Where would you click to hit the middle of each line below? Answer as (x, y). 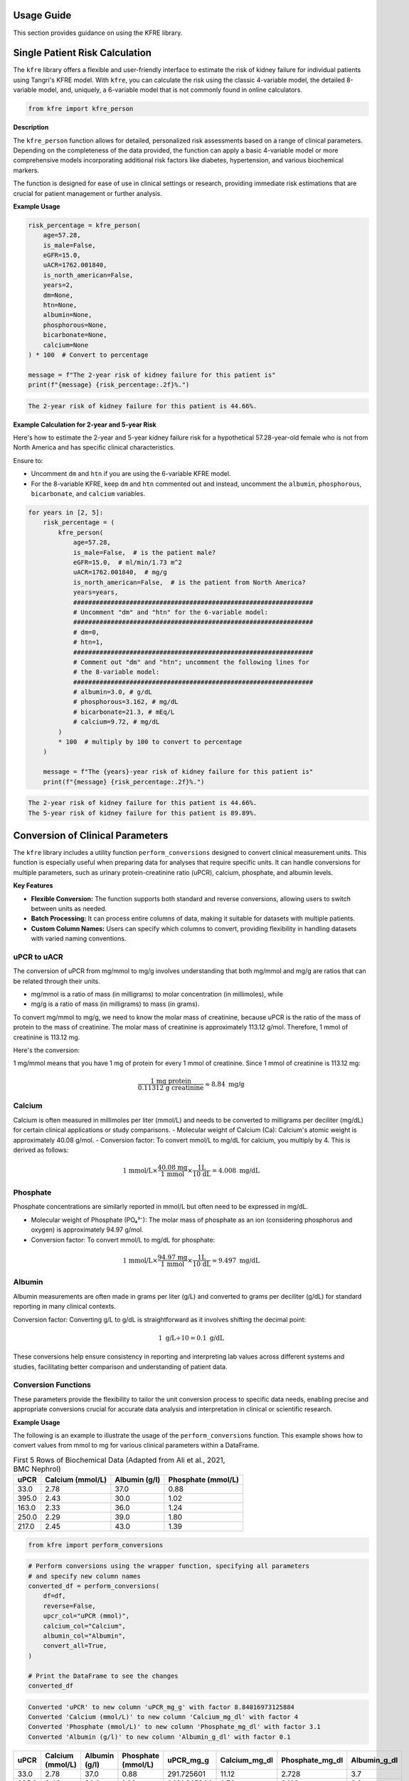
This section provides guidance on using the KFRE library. (98, 33)
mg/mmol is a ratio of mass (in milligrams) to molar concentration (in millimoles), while (157, 995)
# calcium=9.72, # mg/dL (116, 722)
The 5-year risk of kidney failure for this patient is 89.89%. (143, 813)
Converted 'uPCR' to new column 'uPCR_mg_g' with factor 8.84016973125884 (161, 1707)
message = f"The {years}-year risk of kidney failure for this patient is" (178, 772)
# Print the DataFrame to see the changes (103, 1676)
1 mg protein (171, 1081)
